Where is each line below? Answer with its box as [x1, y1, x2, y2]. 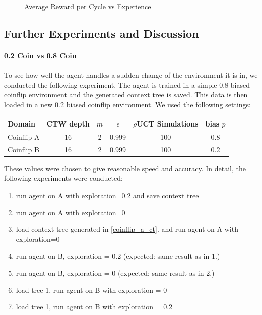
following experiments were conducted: [4, 173, 123, 183]
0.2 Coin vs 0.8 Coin [4, 50, 77, 60]
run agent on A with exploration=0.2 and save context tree [16, 190, 199, 201]
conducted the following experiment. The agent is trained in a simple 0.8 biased [4, 79, 250, 90]
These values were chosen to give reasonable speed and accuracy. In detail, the [4, 163, 246, 173]
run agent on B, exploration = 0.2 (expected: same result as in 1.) [16, 250, 220, 261]
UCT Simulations [137, 118, 199, 129]
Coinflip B [8, 144, 39, 154]
